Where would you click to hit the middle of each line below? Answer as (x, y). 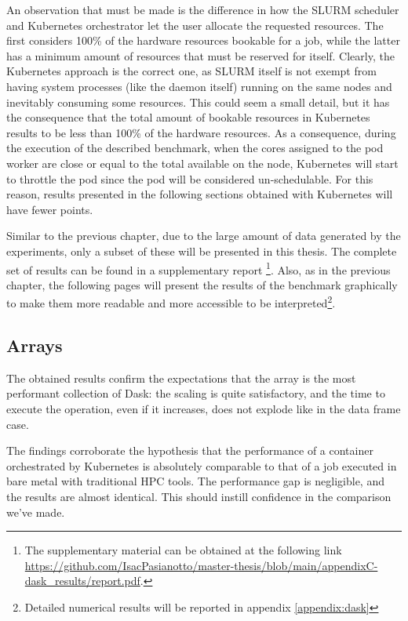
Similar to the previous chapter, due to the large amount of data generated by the (204, 236)
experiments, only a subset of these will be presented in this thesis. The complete (202, 251)
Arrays (35, 345)
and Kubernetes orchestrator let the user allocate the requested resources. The (195, 25)
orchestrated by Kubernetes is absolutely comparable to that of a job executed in (202, 465)
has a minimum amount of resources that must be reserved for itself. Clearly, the (200, 55)
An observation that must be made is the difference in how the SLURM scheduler (203, 9)
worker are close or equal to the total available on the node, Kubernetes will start (202, 163)
